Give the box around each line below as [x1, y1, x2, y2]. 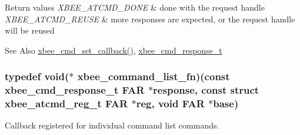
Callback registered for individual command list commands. [5, 119, 219, 131]
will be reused [5, 24, 55, 37]
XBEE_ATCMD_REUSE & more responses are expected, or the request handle [5, 12, 295, 25]
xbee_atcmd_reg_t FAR [5, 96, 128, 111]
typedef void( [5, 69, 69, 84]
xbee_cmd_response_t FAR [5, 83, 145, 97]
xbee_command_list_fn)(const [77, 69, 230, 84]
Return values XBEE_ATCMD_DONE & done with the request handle [5, 1, 265, 13]
